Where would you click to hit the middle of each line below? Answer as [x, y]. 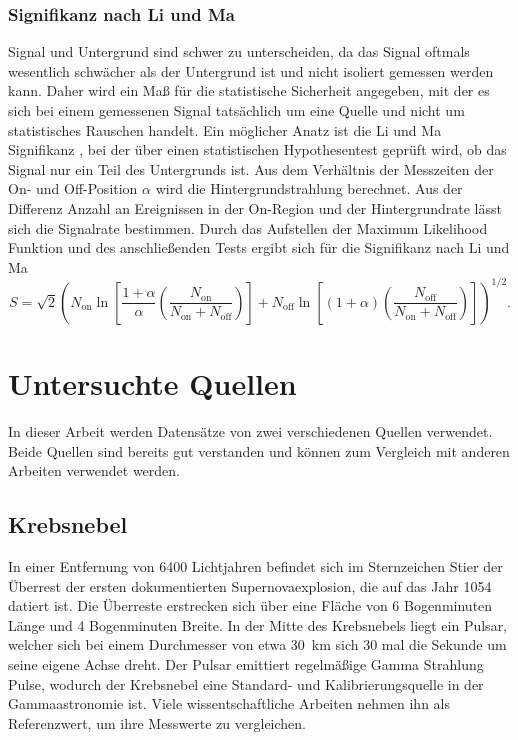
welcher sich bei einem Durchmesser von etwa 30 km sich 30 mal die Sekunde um [257, 644]
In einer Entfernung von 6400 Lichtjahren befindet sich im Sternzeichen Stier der [255, 565]
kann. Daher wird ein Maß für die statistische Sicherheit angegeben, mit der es [249, 90]
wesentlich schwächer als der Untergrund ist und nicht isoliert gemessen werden [251, 70]
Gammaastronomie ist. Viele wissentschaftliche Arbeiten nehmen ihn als [229, 703]
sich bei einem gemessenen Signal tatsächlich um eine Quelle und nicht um [236, 110]
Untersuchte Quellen [152, 383]
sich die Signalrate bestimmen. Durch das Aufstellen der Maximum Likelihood [248, 227]
